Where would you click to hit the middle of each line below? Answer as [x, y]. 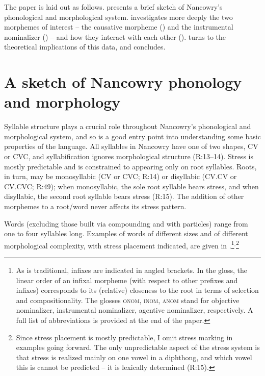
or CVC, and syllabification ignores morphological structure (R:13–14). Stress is [129, 156]
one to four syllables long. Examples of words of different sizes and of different [126, 233]
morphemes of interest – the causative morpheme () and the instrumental [119, 27]
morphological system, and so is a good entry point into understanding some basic [132, 136]
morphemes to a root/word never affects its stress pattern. [95, 206]
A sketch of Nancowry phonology [123, 82]
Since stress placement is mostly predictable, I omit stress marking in [124, 337]
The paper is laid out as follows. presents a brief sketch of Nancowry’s [113, 7]
